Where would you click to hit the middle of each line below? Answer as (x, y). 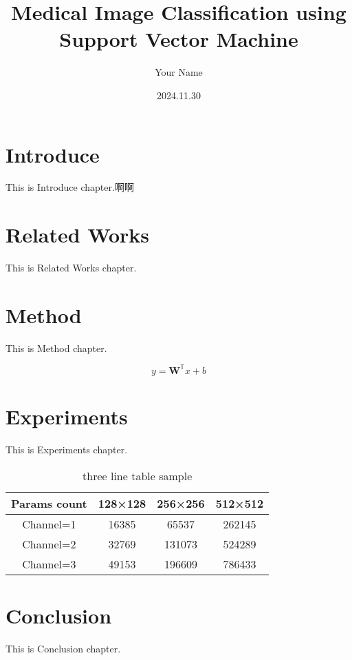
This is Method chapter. (56, 348)
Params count (49, 503)
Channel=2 (49, 544)
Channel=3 (49, 564)
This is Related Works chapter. (71, 268)
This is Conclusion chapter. (63, 648)
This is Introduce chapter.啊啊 (70, 187)
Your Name (179, 72)
